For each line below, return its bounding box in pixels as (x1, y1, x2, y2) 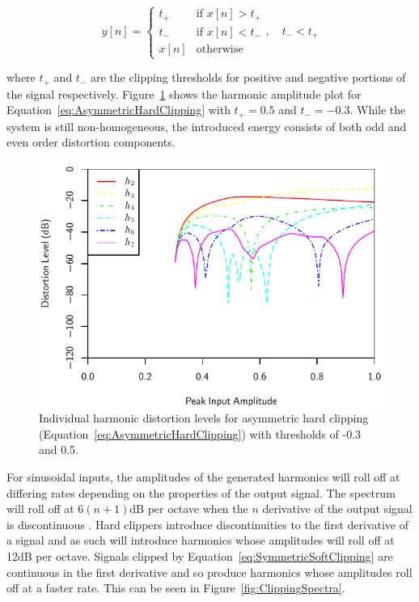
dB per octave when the (129, 500, 248, 517)
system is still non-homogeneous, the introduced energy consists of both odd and (6, 117, 407, 134)
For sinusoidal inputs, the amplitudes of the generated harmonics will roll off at (6, 468, 400, 485)
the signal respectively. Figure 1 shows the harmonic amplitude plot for (6, 85, 362, 102)
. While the (349, 101, 406, 118)
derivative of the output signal (262, 500, 413, 517)
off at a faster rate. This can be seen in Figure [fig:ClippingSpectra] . (6, 579, 345, 596)
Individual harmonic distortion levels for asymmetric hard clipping (39, 409, 369, 426)
